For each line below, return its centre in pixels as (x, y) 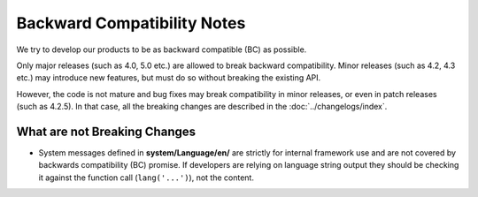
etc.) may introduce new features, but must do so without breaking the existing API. (169, 78)
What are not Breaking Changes (106, 131)
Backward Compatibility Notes (131, 23)
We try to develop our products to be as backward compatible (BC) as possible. (162, 49)
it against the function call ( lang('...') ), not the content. (146, 178)
